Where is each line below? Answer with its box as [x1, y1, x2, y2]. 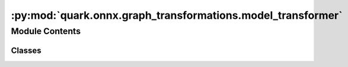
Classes [11, 45, 41, 55]
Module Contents [11, 26, 81, 36]
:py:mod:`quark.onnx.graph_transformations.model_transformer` [11, 9, 343, 22]
